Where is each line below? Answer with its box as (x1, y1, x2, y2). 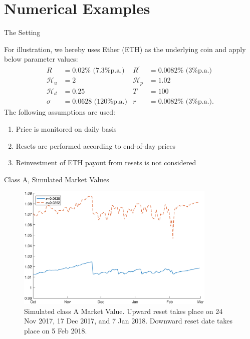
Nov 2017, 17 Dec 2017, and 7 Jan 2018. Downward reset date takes (24, 315, 233, 326)
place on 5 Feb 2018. (24, 325, 87, 335)
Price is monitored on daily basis (16, 124, 117, 134)
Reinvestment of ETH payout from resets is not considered (16, 157, 196, 168)
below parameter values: (4, 54, 78, 64)
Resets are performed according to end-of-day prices (16, 140, 176, 151)
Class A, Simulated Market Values (4, 174, 109, 184)
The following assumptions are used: (4, 107, 116, 117)
